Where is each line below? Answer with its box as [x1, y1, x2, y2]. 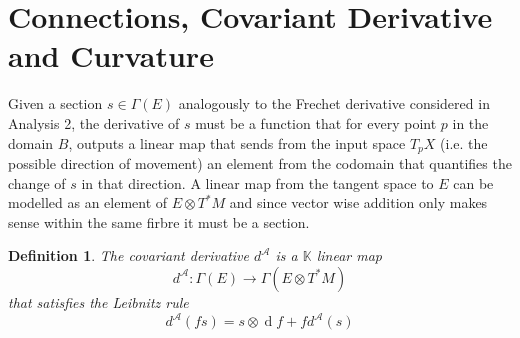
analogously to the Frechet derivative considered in [178, 93, 490, 114]
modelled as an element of [8, 192, 168, 213]
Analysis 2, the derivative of [8, 112, 180, 133]
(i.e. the [440, 132, 488, 153]
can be [453, 172, 494, 193]
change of [8, 172, 66, 193]
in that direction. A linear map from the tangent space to [81, 172, 434, 193]
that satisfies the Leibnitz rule [8, 291, 189, 312]
